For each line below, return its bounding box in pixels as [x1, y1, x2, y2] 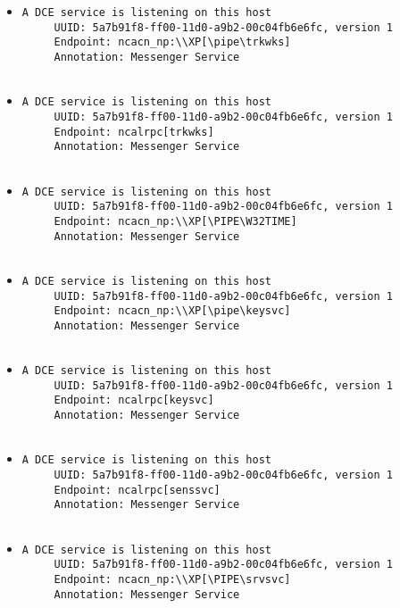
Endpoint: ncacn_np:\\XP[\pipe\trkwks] [54, 36, 291, 49]
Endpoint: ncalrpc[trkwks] [54, 125, 214, 138]
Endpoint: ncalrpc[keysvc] [54, 394, 214, 407]
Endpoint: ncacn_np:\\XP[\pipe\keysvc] [54, 304, 291, 318]
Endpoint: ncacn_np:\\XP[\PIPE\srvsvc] [54, 573, 291, 586]
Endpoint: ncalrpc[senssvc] [54, 483, 221, 496]
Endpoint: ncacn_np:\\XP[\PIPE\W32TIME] [54, 214, 297, 228]
